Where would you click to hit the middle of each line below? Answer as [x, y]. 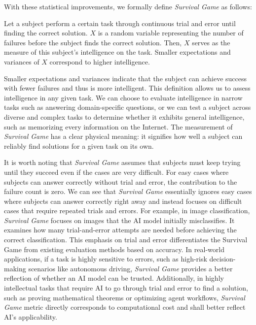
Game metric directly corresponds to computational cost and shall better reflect [125, 307]
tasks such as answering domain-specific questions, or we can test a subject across [128, 107]
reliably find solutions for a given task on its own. [79, 146]
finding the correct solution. [46, 33]
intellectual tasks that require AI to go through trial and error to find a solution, [126, 288]
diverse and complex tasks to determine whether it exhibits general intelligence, [124, 116]
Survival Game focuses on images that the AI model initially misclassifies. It [119, 220]
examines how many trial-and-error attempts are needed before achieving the [120, 230]
